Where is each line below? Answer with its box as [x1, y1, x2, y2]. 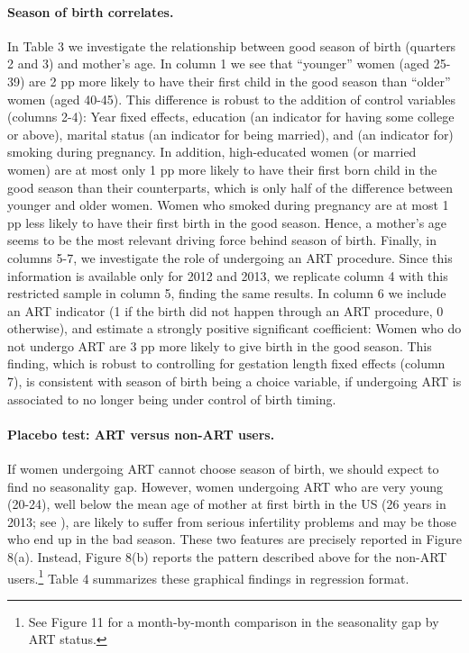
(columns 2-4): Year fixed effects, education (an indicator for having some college [7, 107, 455, 126]
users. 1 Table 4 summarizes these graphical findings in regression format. [7, 566, 409, 587]
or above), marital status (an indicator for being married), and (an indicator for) [7, 124, 454, 143]
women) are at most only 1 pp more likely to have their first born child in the [7, 159, 437, 178]
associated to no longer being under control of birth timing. [7, 389, 336, 408]
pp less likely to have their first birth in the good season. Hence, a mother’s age [7, 213, 447, 231]
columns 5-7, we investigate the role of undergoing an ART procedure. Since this [7, 248, 453, 267]
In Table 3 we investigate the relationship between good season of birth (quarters [7, 36, 456, 55]
